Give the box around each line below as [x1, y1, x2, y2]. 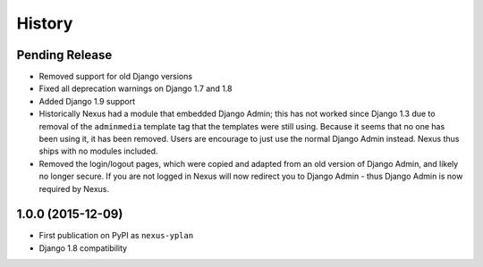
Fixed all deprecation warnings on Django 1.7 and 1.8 [38, 83, 233, 94]
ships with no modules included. [38, 146, 158, 156]
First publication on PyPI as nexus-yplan [38, 230, 194, 241]
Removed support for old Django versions [38, 71, 192, 82]
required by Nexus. [38, 183, 109, 194]
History [16, 13, 73, 33]
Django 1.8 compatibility [38, 242, 128, 254]
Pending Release [16, 47, 113, 63]
